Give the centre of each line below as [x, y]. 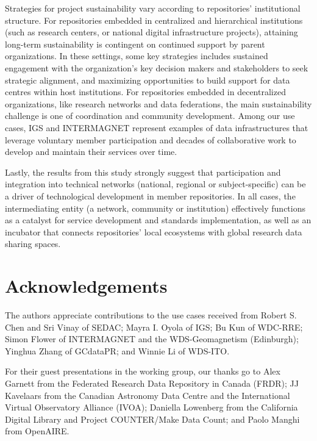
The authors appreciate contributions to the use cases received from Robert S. [151, 315]
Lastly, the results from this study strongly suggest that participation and [143, 172]
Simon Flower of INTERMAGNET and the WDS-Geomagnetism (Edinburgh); [152, 339]
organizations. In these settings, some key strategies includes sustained [137, 56]
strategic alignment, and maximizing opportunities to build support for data [148, 80]
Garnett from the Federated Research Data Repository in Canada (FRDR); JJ [152, 383]
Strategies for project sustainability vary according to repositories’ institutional [153, 8]
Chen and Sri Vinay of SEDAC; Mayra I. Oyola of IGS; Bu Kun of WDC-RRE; [154, 327]
